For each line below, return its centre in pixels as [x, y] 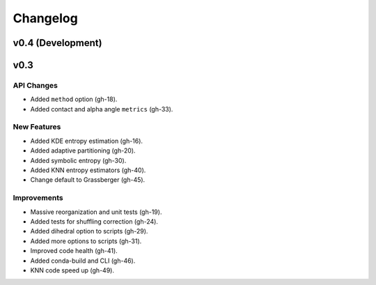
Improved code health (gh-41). [74, 251]
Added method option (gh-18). [74, 99]
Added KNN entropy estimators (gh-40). [88, 170]
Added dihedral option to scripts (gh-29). [89, 231]
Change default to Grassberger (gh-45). [88, 180]
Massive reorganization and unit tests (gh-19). [96, 212]
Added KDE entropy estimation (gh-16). [86, 141]
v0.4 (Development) [57, 43]
